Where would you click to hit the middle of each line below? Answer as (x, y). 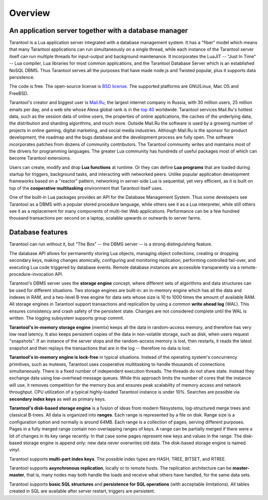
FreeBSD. (19, 93)
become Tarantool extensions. (40, 158)
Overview (30, 13)
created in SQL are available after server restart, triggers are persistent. (82, 491)
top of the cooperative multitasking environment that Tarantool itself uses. (86, 188)
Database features (38, 232)
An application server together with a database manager (99, 31)
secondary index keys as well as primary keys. (58, 399)
